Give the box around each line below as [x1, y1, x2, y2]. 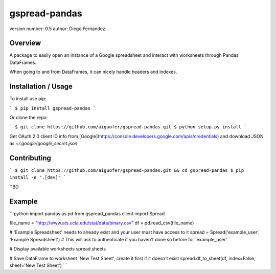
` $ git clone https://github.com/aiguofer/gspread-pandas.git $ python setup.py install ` [9, 124, 247, 130]
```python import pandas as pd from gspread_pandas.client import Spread [9, 210, 165, 217]
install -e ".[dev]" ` [9, 174, 66, 180]
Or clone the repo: [9, 114, 48, 120]
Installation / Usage [9, 82, 73, 91]
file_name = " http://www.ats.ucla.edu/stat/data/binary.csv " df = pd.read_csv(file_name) [9, 220, 194, 226]
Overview [9, 39, 41, 48]
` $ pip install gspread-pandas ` [9, 105, 96, 111]
